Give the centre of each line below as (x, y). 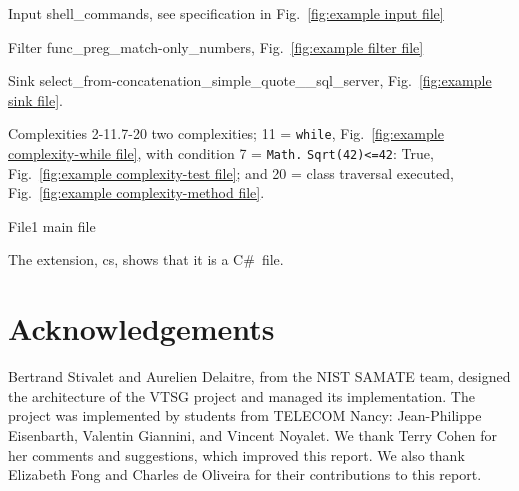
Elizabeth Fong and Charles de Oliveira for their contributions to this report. (245, 474)
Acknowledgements (141, 328)
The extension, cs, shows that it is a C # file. (146, 259)
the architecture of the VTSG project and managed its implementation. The (241, 395)
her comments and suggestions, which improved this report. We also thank (236, 454)
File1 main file (52, 225)
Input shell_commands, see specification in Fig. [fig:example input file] (226, 13)
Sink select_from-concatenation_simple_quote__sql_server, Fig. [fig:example (250, 80)
